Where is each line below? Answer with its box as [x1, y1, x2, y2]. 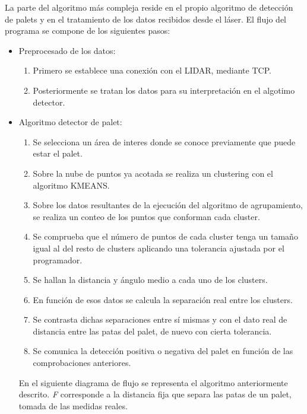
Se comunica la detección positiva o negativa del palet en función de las [33, 345, 293, 357]
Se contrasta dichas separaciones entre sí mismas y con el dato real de [33, 313, 287, 326]
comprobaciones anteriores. [33, 356, 131, 369]
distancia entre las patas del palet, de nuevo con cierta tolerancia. [33, 324, 272, 337]
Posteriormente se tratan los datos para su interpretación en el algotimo [33, 84, 295, 96]
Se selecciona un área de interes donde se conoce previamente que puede [33, 135, 296, 148]
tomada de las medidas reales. [18, 399, 128, 412]
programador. [33, 253, 83, 266]
